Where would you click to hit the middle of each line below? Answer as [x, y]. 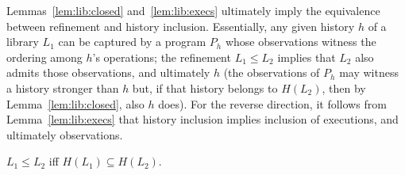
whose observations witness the [301, 42]
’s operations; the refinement [162, 57]
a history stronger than [63, 87]
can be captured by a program [132, 42]
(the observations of [272, 72]
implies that [307, 57]
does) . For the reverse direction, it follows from [272, 103]
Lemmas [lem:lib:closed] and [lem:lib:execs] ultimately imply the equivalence [193, 10]
